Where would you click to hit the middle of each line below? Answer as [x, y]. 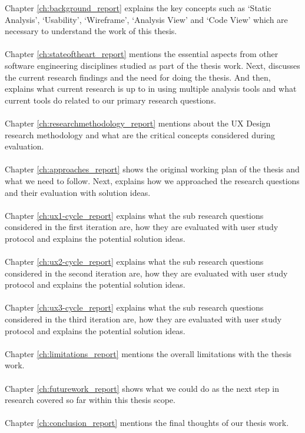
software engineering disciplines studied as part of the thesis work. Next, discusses [152, 65]
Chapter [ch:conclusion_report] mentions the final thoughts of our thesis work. [147, 423]
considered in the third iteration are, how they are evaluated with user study [143, 319]
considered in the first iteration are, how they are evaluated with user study [142, 227]
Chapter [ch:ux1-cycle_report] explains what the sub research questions [134, 215]
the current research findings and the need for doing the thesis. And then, [138, 77]
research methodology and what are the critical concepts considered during [140, 134]
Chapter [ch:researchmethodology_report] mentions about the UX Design [138, 123]
